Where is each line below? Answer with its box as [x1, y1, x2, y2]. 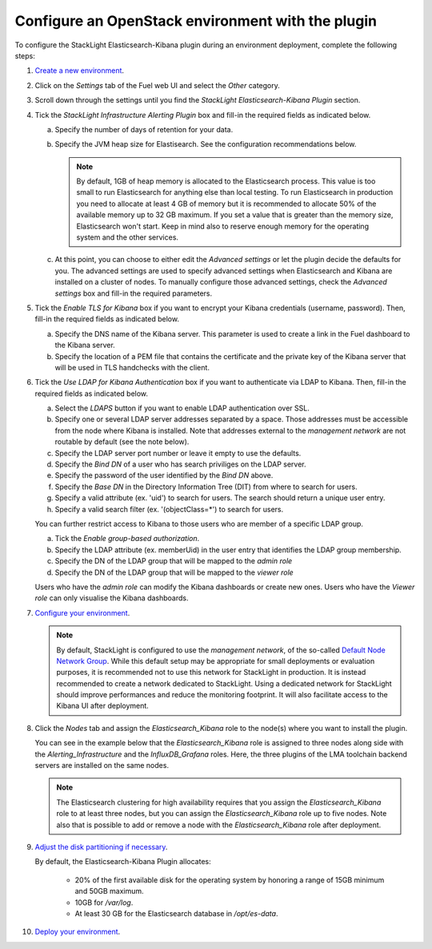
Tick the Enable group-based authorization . [54, 534, 200, 543]
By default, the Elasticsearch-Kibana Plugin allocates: [34, 857, 211, 866]
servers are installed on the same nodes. [34, 761, 170, 770]
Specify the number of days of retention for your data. [54, 124, 234, 134]
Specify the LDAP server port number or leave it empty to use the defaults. [54, 448, 302, 458]
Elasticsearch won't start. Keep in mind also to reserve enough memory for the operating [76, 221, 370, 231]
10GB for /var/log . [74, 898, 134, 907]
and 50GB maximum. [74, 886, 144, 896]
